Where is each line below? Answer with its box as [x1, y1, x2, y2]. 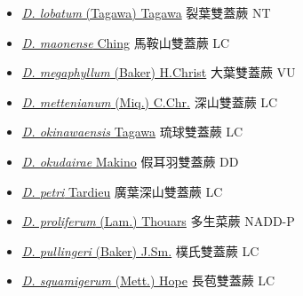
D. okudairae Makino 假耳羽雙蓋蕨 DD [21, 152, 239, 170]
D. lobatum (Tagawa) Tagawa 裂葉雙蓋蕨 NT [21, 4, 271, 21]
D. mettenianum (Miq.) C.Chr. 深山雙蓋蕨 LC [21, 92, 278, 111]
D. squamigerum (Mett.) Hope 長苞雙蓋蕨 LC [21, 271, 275, 290]
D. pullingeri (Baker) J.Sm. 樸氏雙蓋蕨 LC [21, 241, 259, 260]
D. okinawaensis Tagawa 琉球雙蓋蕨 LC [21, 122, 243, 141]
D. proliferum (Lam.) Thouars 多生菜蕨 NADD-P [21, 212, 295, 230]
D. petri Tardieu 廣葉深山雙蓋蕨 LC [21, 182, 223, 200]
